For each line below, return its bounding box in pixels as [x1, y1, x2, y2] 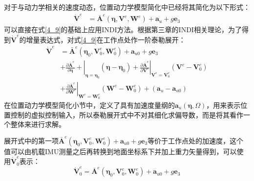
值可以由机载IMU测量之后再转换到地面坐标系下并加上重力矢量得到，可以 [4, 146, 237, 156]
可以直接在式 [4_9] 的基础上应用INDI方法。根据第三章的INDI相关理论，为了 [4, 24, 242, 35]
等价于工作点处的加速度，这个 [148, 135, 244, 145]
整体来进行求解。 [10, 119, 65, 129]
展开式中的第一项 [4, 135, 59, 145]
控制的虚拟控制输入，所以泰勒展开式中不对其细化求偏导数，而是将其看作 [10, 109, 243, 120]
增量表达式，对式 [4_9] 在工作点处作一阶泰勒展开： [26, 34, 186, 44]
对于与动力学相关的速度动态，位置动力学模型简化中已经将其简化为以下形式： [4, 2, 250, 12]
